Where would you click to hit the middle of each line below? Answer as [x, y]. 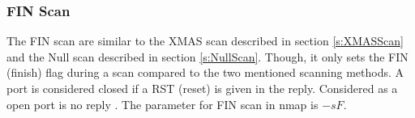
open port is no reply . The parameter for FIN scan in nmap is [163, 104]
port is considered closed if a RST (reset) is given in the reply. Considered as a [202, 88]
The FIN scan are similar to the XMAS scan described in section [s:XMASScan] [205, 41]
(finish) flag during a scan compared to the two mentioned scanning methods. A [205, 72]
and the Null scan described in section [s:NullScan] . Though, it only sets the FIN [207, 56]
